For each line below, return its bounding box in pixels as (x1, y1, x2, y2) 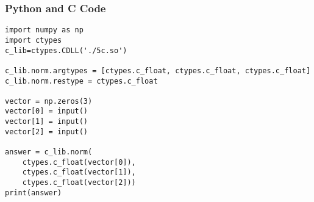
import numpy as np (5, 26, 84, 35)
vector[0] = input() (5, 107, 88, 116)
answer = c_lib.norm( (5, 148, 93, 157)
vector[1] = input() (5, 117, 88, 126)
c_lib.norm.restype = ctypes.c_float (5, 76, 158, 85)
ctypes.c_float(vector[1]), (22, 168, 136, 177)
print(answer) (5, 188, 62, 197)
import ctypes (5, 35, 62, 45)
